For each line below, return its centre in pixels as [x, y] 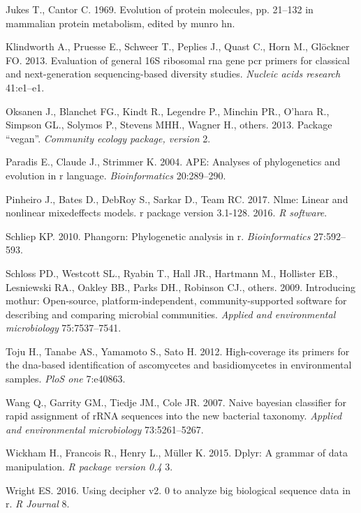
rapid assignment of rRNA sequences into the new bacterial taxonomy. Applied [174, 416]
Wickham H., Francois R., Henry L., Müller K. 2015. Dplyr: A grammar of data [177, 453]
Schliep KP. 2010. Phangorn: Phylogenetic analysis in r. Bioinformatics [158, 236]
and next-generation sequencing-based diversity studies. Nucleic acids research [173, 74]
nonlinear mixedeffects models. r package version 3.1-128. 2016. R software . [167, 213]
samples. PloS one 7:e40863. [66, 379]
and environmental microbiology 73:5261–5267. [105, 429]
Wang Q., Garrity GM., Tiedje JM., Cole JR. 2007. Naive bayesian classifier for [176, 402]
